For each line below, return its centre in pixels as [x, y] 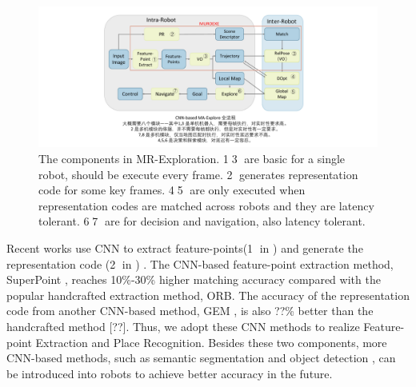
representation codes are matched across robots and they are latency [206, 205]
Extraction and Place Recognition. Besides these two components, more [211, 342]
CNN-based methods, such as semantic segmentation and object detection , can [201, 358]
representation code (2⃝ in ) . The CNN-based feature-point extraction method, [200, 263]
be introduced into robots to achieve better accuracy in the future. [170, 373]
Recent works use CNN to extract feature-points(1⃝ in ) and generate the [185, 247]
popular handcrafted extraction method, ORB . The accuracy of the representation [208, 295]
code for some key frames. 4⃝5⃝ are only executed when [172, 190]
